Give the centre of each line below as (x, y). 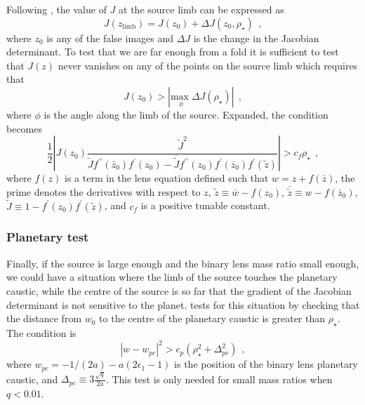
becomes (25, 128)
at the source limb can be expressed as (201, 9)
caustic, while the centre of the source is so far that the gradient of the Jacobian (179, 290)
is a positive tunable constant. (205, 205)
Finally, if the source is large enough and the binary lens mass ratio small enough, (183, 263)
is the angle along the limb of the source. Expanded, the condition (186, 114)
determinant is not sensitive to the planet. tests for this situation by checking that (183, 304)
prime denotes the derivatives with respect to (104, 191)
